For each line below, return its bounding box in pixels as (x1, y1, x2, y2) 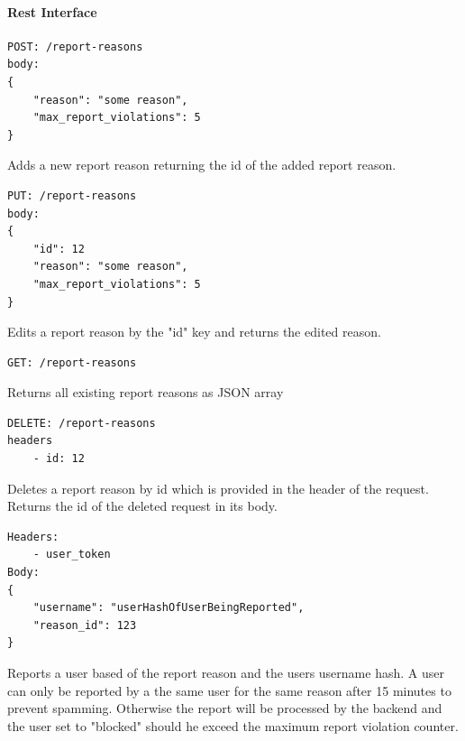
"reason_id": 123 (32, 618, 137, 632)
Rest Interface (7, 2, 97, 21)
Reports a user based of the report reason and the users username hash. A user (7, 663, 444, 682)
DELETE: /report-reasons (7, 416, 156, 430)
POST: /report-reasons (7, 40, 143, 53)
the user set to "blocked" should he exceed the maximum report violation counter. (7, 716, 459, 735)
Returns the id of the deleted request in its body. (7, 496, 278, 515)
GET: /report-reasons (7, 356, 137, 369)
